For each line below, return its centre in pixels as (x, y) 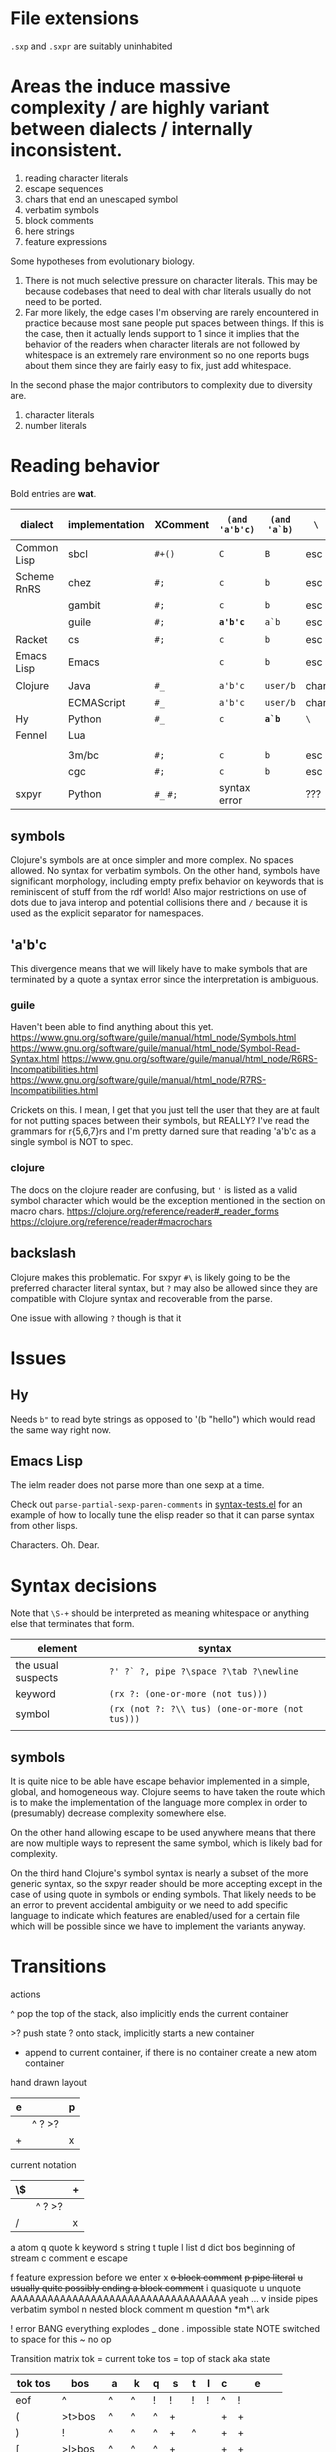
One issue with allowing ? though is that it (96, 1318)
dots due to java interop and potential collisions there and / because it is (159, 903)
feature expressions (66, 241)
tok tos (33, 2383)
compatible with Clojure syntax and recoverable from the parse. (141, 1298)
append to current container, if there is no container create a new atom (170, 2052)
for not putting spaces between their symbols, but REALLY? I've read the (160, 1121)
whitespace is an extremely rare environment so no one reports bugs (167, 354)
